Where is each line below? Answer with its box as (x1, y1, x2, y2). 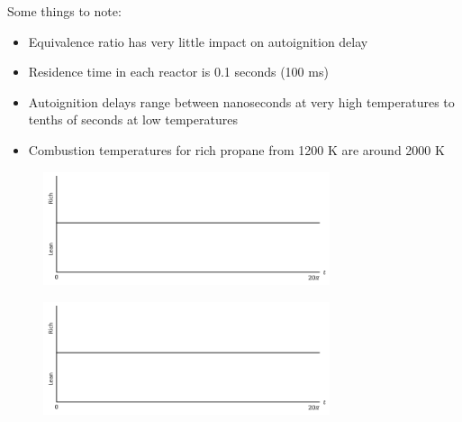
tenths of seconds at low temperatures (28, 110, 238, 129)
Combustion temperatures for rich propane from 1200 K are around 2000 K (28, 140, 445, 159)
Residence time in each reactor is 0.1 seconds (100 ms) (28, 62, 329, 81)
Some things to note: (7, 2, 122, 20)
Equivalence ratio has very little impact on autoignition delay (28, 32, 368, 50)
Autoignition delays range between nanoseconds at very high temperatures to (28, 92, 455, 111)
